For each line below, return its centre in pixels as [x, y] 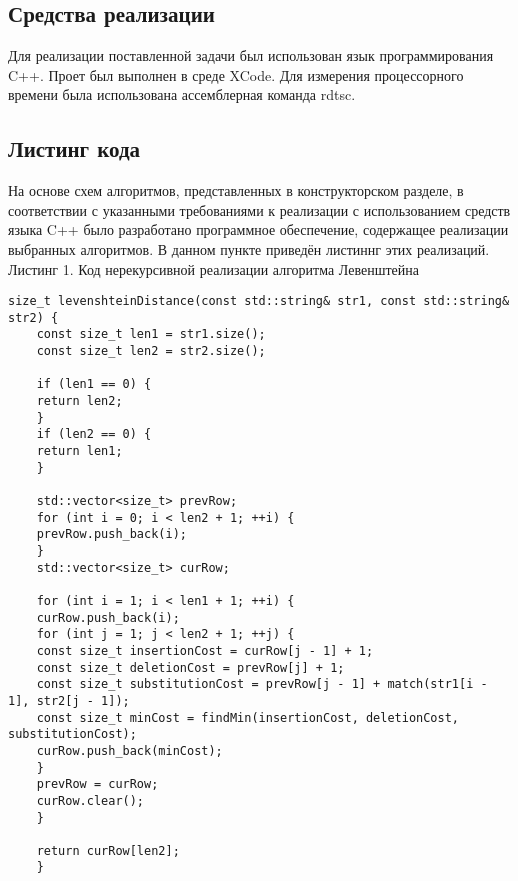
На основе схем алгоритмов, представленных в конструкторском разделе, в [236, 190]
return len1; [79, 451]
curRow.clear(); [90, 800]
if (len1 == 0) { [94, 384]
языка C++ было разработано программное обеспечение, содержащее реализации [258, 229]
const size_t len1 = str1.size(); [151, 334]
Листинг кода [74, 148]
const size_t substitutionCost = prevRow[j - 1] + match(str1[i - [262, 684]
